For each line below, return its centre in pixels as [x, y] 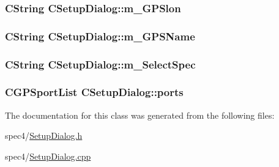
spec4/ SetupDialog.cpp [48, 156]
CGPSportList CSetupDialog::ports [94, 92]
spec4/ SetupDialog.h [44, 135]
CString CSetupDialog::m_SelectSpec [100, 64]
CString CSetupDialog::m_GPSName [100, 36]
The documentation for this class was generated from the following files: [140, 115]
